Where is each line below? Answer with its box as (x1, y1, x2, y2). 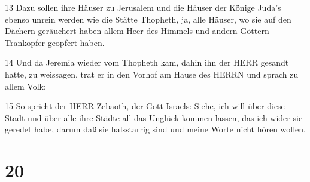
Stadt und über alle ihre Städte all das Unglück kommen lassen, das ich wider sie (5, 111, 303, 124)
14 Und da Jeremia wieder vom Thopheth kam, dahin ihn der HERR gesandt (5, 56, 289, 69)
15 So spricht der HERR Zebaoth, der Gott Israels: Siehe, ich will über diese (5, 100, 285, 112)
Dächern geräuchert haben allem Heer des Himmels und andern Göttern (5, 24, 269, 37)
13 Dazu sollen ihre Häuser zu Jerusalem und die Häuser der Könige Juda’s (5, 1, 281, 13)
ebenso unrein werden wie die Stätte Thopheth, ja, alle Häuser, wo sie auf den (5, 13, 291, 25)
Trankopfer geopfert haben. (5, 36, 105, 48)
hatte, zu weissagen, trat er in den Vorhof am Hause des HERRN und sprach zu (5, 67, 299, 80)
